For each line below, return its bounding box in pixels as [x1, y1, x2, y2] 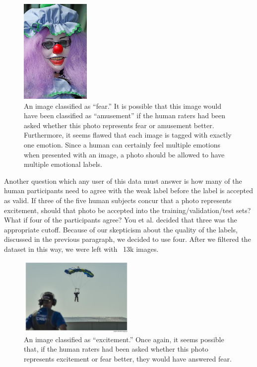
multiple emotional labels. [24, 159, 102, 169]
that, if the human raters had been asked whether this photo [24, 344, 208, 354]
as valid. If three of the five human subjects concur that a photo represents [4, 195, 232, 205]
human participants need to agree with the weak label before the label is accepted [4, 185, 253, 196]
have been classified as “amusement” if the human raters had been [24, 110, 226, 121]
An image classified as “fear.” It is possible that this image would [24, 100, 221, 111]
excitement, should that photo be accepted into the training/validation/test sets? [4, 205, 251, 215]
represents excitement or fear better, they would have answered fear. [24, 353, 232, 364]
